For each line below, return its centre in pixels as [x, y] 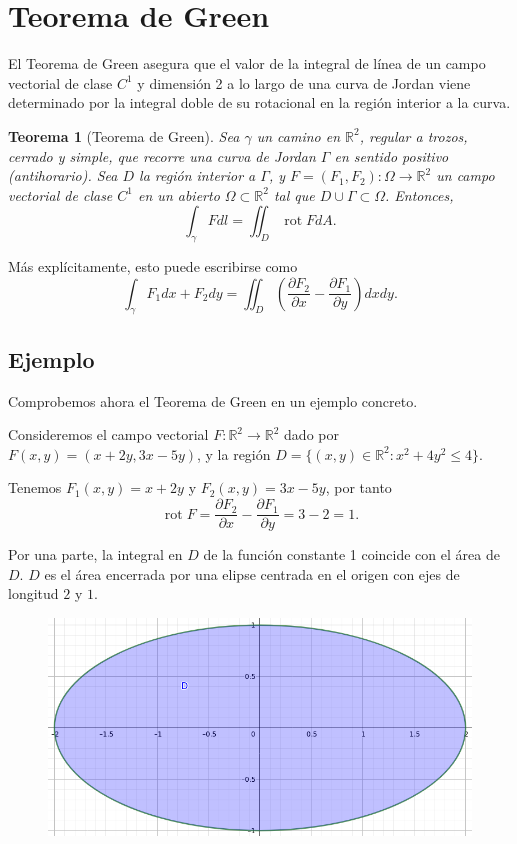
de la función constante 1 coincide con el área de [351, 554]
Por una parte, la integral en [95, 554]
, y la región [234, 453]
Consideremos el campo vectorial [108, 434]
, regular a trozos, [413, 135]
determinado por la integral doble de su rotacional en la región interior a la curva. [259, 102]
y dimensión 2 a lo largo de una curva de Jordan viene [304, 82]
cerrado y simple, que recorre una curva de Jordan [162, 155]
